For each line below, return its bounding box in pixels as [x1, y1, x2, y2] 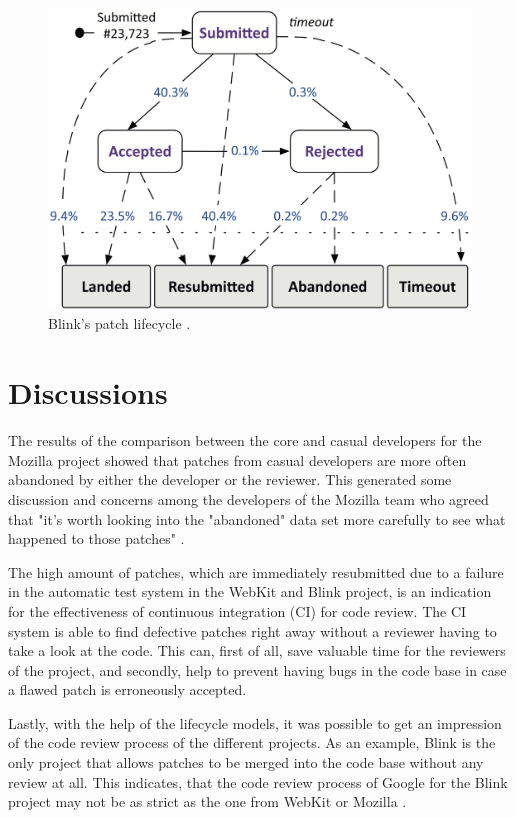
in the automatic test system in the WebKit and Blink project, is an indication [8, 581, 492, 602]
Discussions [8, 372, 168, 413]
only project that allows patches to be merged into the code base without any [8, 752, 484, 773]
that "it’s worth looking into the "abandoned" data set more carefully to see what [8, 508, 506, 529]
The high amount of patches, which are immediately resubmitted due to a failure [8, 561, 504, 582]
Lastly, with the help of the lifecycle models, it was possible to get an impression [8, 712, 502, 733]
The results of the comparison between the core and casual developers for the [8, 430, 482, 451]
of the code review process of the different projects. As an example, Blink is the [8, 732, 496, 753]
